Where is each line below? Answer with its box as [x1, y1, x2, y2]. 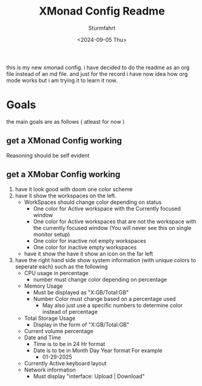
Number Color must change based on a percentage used [33, 295, 176, 302]
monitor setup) [33, 231, 70, 238]
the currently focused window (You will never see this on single [33, 224, 192, 231]
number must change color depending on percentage [33, 276, 167, 283]
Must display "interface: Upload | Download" [33, 372, 145, 380]
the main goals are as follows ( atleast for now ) [6, 118, 125, 125]
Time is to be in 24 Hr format [33, 340, 106, 347]
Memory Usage [24, 282, 63, 289]
